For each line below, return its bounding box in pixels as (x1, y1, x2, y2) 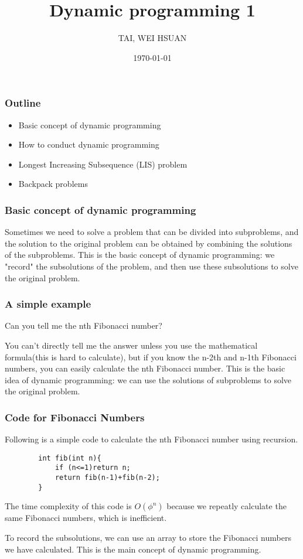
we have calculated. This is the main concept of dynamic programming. (5, 543, 261, 555)
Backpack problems (18, 178, 88, 190)
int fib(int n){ (38, 454, 101, 462)
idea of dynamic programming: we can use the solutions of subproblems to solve (5, 373, 292, 386)
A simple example (5, 296, 91, 311)
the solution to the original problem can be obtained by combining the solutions (5, 237, 292, 249)
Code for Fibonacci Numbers (5, 410, 145, 424)
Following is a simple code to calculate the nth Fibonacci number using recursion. (5, 433, 298, 445)
